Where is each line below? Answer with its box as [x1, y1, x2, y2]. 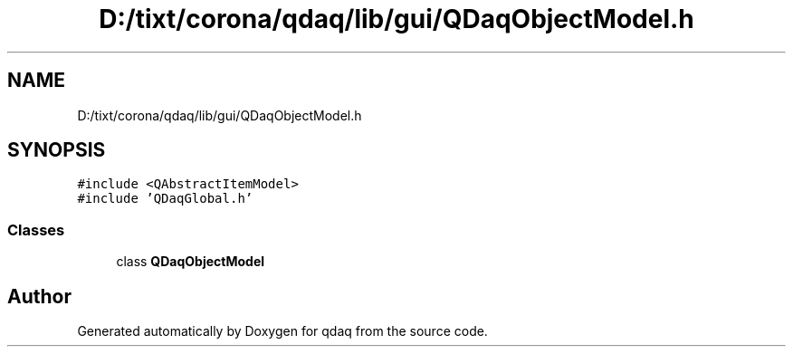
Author [7, 284, 72, 308]
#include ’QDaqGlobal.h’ [77, 191, 253, 206]
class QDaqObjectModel [116, 254, 265, 270]
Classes [7, 220, 65, 239]
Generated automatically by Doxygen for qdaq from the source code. [77, 323, 488, 340]
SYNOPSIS [7, 139, 106, 162]
